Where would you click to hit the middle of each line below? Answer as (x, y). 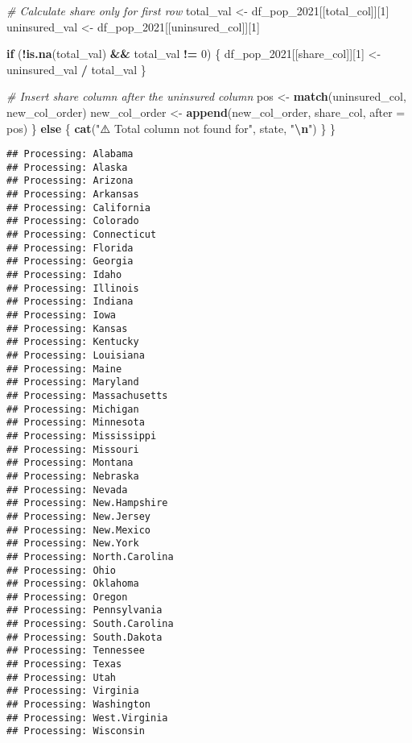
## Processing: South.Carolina (90, 624)
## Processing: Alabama (70, 154)
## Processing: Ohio (62, 570)
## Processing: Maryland (73, 382)
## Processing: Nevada (67, 490)
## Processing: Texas (64, 664)
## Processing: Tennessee (76, 651)
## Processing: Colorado (73, 221)
